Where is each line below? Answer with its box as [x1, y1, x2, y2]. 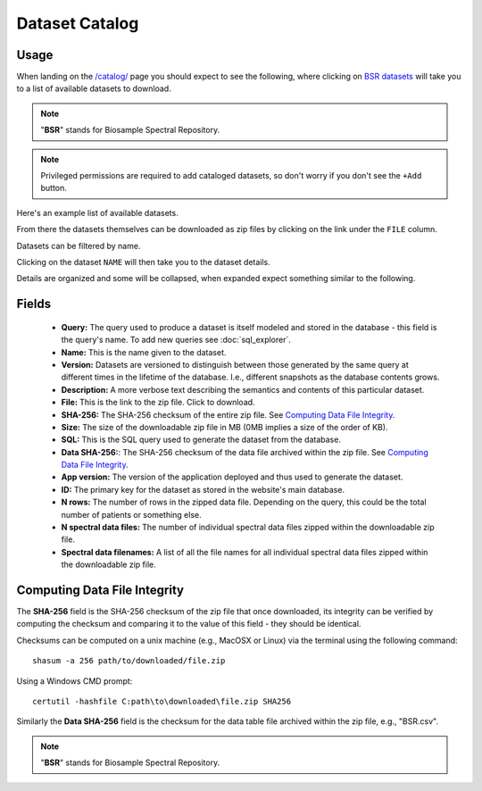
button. [40, 183, 67, 194]
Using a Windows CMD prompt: [16, 675, 133, 687]
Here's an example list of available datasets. [16, 207, 179, 218]
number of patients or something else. [61, 509, 203, 520]
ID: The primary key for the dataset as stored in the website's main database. [61, 484, 345, 495]
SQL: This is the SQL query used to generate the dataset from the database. [61, 434, 341, 445]
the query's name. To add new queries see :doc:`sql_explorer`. [61, 335, 292, 346]
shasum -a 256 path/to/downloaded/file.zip [32, 656, 226, 666]
